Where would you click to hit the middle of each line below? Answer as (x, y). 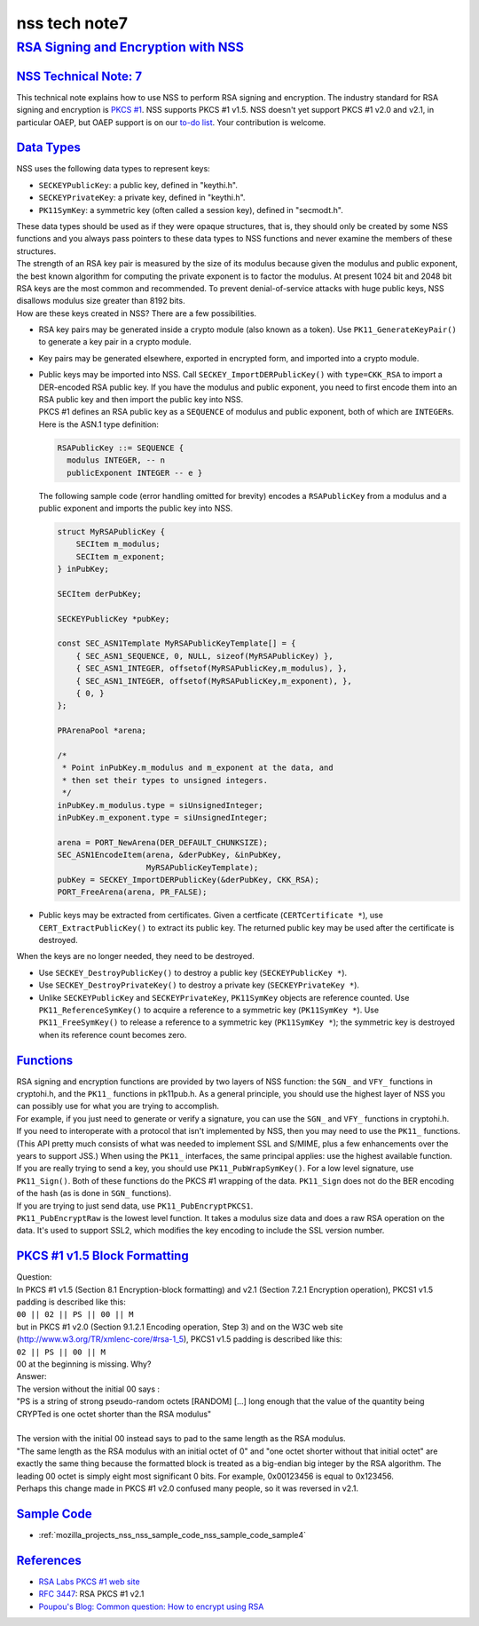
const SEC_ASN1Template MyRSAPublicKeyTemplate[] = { (177, 643)
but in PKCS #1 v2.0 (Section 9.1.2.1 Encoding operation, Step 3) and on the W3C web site (180, 1327)
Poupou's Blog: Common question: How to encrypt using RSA (151, 1606)
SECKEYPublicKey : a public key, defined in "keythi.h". (138, 185)
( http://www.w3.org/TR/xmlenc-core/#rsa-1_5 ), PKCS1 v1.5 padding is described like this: (180, 1339)
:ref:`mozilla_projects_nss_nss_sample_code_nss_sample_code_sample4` (172, 1535)
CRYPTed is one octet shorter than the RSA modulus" (114, 1414)
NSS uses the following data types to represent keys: (113, 169)
